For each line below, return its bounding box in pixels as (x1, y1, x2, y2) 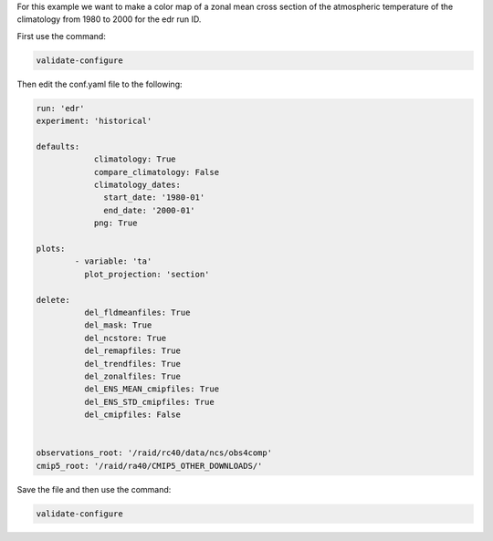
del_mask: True (83, 320, 152, 330)
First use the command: (16, 30, 107, 41)
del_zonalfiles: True (83, 370, 182, 381)
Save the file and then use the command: (16, 484, 172, 494)
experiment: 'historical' (36, 116, 152, 127)
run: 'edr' (36, 103, 85, 113)
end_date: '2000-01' (103, 205, 195, 215)
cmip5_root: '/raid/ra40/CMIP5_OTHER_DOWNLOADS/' (36, 461, 263, 471)
